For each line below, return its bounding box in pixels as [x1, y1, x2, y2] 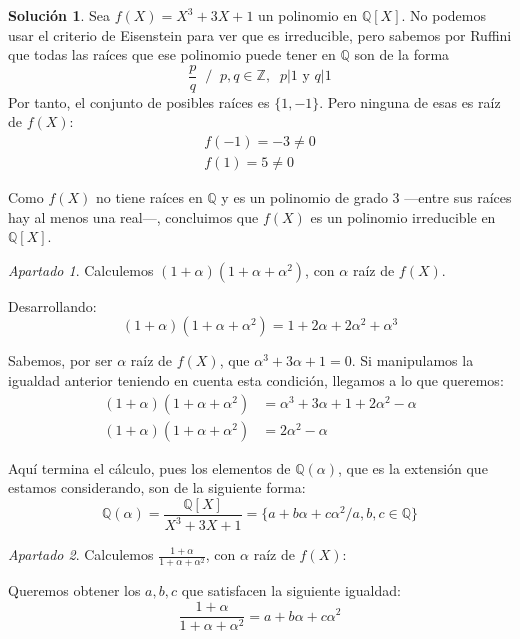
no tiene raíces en [96, 187, 203, 208]
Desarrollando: [8, 295, 97, 316]
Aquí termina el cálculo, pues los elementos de [8, 457, 291, 478]
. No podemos [401, 5, 486, 25]
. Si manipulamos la [351, 350, 474, 371]
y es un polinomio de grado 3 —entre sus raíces [221, 187, 512, 208]
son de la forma [354, 44, 450, 65]
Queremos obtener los [8, 580, 141, 601]
